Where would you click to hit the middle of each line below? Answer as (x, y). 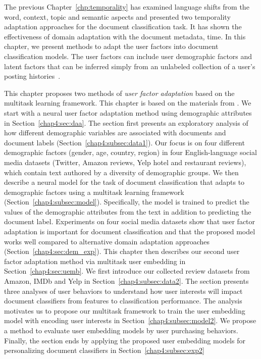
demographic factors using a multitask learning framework (94, 192)
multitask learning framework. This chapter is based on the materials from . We (128, 103)
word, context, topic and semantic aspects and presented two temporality (117, 16)
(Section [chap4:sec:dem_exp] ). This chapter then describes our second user (122, 251)
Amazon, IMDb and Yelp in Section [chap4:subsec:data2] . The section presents (126, 281)
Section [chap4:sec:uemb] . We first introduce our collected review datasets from (127, 271)
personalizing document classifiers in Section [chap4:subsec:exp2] (104, 350)
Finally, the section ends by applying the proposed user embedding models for (125, 340)
